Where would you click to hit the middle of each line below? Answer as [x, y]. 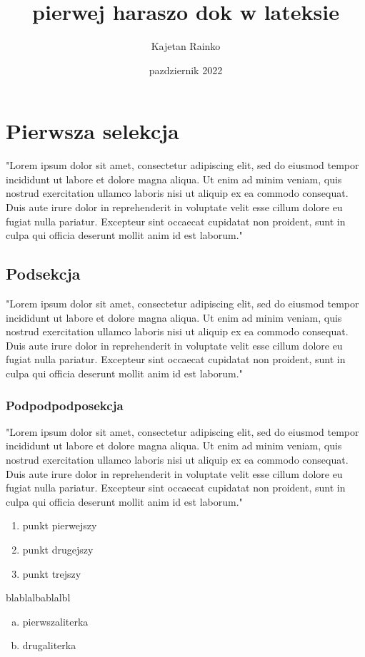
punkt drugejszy [58, 549]
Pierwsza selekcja [92, 131]
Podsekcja [43, 274]
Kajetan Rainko [186, 46]
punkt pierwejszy [60, 525]
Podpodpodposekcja [65, 405]
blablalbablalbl [38, 597]
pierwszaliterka [55, 621]
